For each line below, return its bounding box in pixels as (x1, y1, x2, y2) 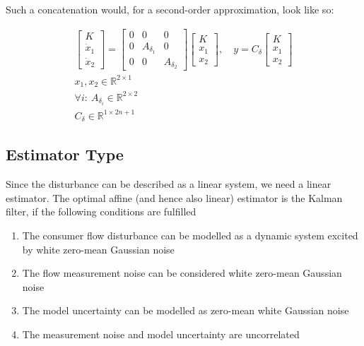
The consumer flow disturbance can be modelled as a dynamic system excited (22, 228, 358, 243)
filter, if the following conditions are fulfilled (6, 204, 196, 219)
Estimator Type (6, 143, 124, 165)
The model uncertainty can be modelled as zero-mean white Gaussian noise (22, 303, 349, 318)
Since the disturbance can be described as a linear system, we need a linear (6, 177, 331, 191)
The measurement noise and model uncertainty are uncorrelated (22, 326, 300, 341)
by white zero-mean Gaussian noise (22, 241, 175, 256)
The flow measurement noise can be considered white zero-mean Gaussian (22, 266, 342, 280)
